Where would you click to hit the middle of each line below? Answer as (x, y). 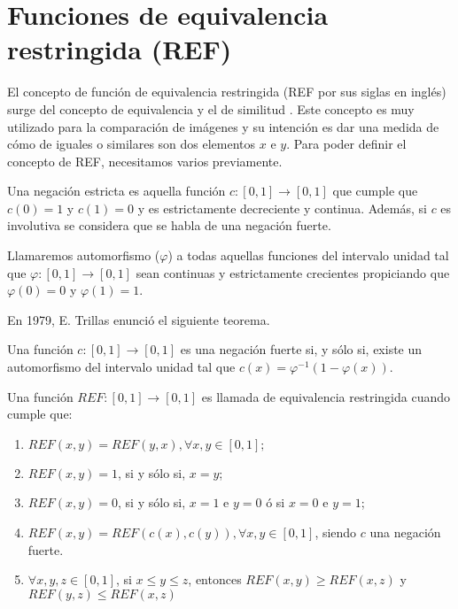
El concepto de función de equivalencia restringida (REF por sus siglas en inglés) (227, 92)
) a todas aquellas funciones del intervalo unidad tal (308, 255)
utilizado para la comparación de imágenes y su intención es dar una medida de (223, 126)
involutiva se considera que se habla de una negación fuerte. (169, 225)
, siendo (336, 532)
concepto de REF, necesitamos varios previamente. (145, 161)
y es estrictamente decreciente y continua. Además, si (282, 208)
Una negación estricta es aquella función (116, 191)
